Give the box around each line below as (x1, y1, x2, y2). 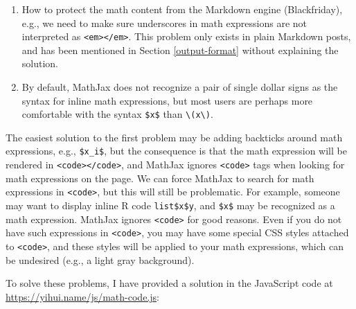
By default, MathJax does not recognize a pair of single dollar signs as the (21, 80, 338, 94)
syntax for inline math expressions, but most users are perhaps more (21, 93, 313, 107)
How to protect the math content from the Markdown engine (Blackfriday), (21, 2, 343, 16)
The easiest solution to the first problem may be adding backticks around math (6, 130, 343, 144)
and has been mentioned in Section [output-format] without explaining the (21, 42, 339, 57)
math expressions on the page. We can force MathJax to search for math (6, 170, 314, 185)
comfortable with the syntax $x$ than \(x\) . (21, 107, 213, 121)
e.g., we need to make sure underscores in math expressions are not (21, 15, 308, 30)
